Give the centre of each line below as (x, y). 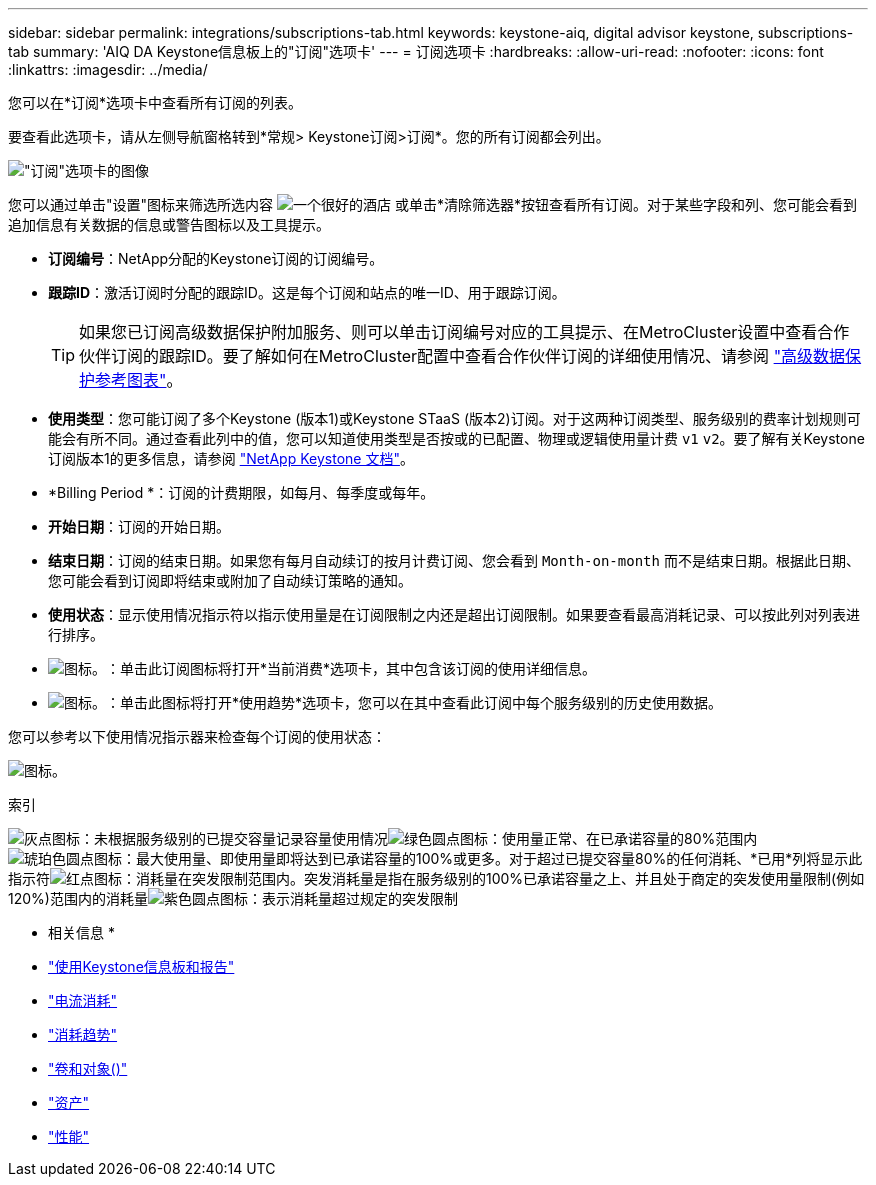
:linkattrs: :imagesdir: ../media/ (108, 69)
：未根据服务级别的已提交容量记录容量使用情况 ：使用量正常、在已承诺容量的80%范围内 (419, 838)
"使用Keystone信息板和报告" (141, 966)
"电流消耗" (83, 1000)
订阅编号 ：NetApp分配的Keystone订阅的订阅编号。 (216, 258)
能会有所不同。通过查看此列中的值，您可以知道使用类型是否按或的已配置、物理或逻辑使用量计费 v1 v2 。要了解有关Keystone (456, 438)
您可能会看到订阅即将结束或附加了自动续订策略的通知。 (230, 580)
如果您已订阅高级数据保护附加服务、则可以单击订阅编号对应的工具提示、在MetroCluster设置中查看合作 (464, 332)
